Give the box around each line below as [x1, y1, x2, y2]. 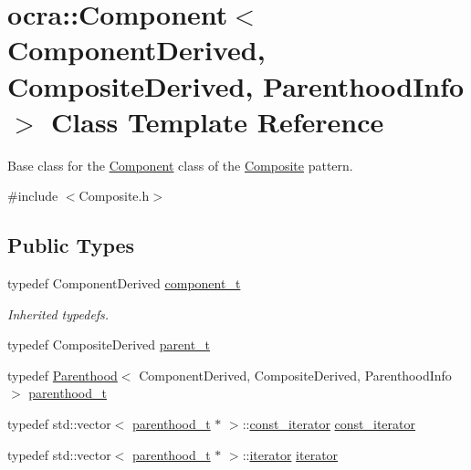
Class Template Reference [51, 102, 384, 140]
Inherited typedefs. [7, 304, 110, 323]
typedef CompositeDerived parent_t [7, 335, 211, 354]
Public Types [7, 231, 135, 259]
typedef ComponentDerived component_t [7, 274, 241, 293]
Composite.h [78, 186, 150, 205]
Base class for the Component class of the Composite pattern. [7, 155, 353, 174]
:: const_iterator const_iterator [242, 414, 416, 433]
